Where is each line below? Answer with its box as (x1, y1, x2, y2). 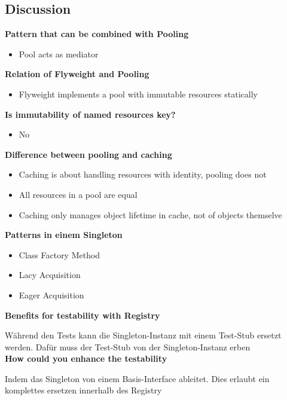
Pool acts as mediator (19, 47, 99, 60)
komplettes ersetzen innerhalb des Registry (5, 384, 162, 396)
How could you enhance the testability (5, 352, 167, 365)
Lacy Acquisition (19, 268, 81, 281)
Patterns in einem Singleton (5, 228, 123, 241)
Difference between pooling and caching (5, 148, 172, 160)
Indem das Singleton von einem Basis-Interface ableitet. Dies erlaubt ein (5, 372, 270, 384)
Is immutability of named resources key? (5, 108, 176, 120)
